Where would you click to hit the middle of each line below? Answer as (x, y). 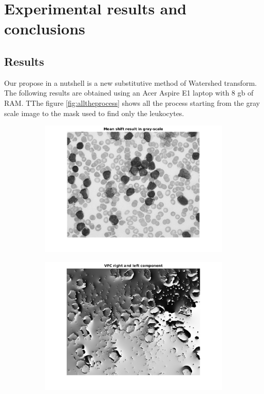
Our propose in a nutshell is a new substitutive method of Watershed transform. (130, 82)
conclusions (45, 29)
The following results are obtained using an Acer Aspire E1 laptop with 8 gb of (129, 93)
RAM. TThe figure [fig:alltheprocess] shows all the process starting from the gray (132, 102)
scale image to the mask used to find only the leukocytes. (94, 113)
